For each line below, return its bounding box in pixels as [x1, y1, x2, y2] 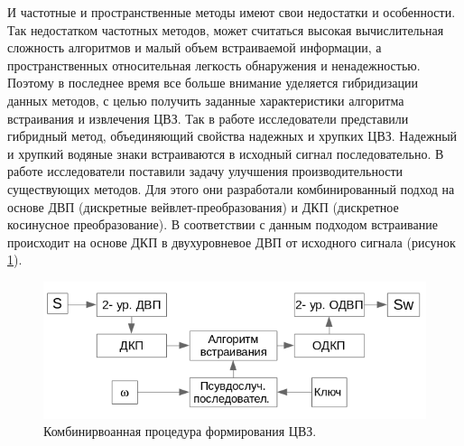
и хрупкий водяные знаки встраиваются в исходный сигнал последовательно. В [7, 144, 444, 163]
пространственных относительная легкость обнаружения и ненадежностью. [7, 55, 421, 74]
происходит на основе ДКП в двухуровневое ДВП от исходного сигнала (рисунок [7, 232, 456, 251]
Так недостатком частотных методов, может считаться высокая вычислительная [7, 20, 444, 39]
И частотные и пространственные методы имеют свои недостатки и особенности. [7, 3, 456, 21]
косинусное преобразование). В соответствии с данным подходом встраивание [7, 215, 438, 234]
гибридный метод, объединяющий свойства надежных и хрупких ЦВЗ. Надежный [7, 126, 458, 145]
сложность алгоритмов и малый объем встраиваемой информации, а [7, 38, 382, 57]
